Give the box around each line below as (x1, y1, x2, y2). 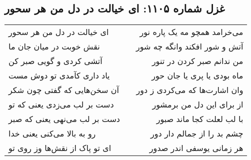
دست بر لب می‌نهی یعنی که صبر (8, 113, 120, 125)
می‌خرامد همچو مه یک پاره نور (139, 26, 243, 38)
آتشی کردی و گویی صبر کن (8, 55, 102, 67)
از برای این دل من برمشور (152, 98, 243, 110)
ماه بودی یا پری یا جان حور (151, 69, 243, 81)
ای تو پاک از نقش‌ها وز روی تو (8, 142, 111, 154)
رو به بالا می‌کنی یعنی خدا (8, 127, 96, 139)
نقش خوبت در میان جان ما (8, 40, 100, 52)
